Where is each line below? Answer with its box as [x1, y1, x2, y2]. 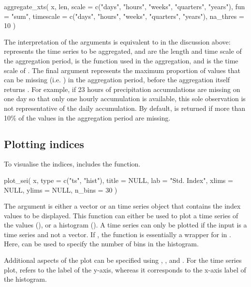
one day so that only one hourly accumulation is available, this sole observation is [4, 93, 246, 104]
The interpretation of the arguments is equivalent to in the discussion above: [4, 36, 231, 46]
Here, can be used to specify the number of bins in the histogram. [4, 239, 199, 249]
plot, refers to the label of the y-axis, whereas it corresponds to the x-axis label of [4, 264, 246, 274]
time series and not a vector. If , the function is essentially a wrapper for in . [4, 229, 231, 239]
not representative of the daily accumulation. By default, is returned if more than [4, 103, 246, 113]
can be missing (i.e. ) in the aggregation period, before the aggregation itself [4, 75, 230, 85]
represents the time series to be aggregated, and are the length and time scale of [4, 46, 242, 56]
